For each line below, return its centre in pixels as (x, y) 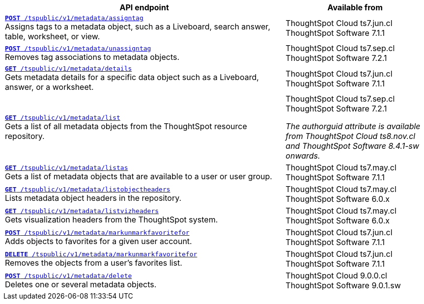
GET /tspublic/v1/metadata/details (69, 69)
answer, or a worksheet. (49, 87)
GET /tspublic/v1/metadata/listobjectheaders (88, 189)
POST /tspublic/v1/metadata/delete (69, 276)
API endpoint (144, 7)
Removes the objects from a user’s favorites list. (94, 263)
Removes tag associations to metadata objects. (92, 57)
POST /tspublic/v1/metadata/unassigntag (78, 48)
